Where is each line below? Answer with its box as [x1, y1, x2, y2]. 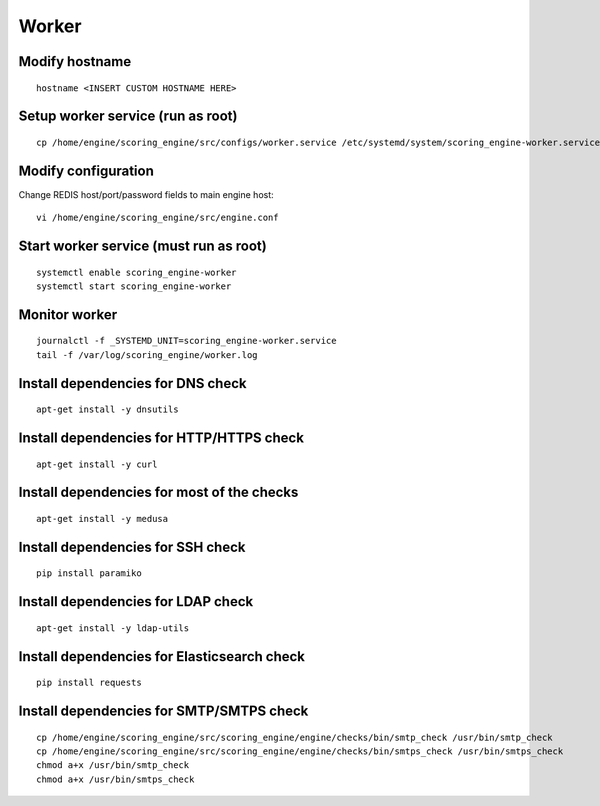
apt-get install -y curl [36, 458, 158, 470]
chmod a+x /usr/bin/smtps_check [36, 773, 195, 785]
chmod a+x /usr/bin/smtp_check [36, 760, 190, 771]
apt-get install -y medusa [36, 513, 169, 525]
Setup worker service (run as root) [18, 108, 238, 125]
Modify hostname [18, 53, 132, 70]
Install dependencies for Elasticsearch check [18, 648, 305, 665]
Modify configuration [18, 162, 155, 179]
